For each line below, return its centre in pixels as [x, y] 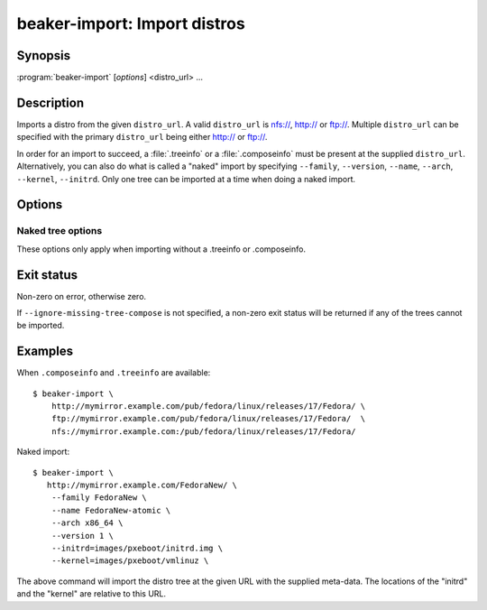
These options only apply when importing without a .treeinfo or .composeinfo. [161, 249]
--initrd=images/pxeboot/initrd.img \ [137, 548]
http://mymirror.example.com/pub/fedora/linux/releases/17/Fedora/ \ [208, 407]
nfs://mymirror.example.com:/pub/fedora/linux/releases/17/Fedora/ [203, 431]
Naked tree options [60, 231]
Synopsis [44, 55]
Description [51, 102]
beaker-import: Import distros [131, 23]
